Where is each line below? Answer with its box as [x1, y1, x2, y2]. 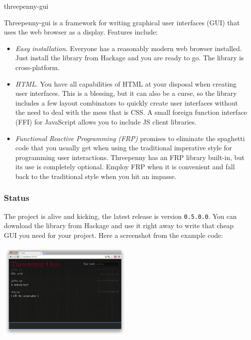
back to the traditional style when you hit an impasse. [15, 171, 177, 181]
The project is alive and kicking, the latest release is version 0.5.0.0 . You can [4, 211, 237, 221]
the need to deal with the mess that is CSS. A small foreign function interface [15, 107, 247, 117]
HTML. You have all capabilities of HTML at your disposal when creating [15, 78, 237, 89]
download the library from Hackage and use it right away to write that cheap [4, 220, 234, 231]
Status [4, 192, 30, 204]
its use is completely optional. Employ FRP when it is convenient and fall [15, 161, 235, 172]
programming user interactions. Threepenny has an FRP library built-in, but [15, 152, 245, 162]
